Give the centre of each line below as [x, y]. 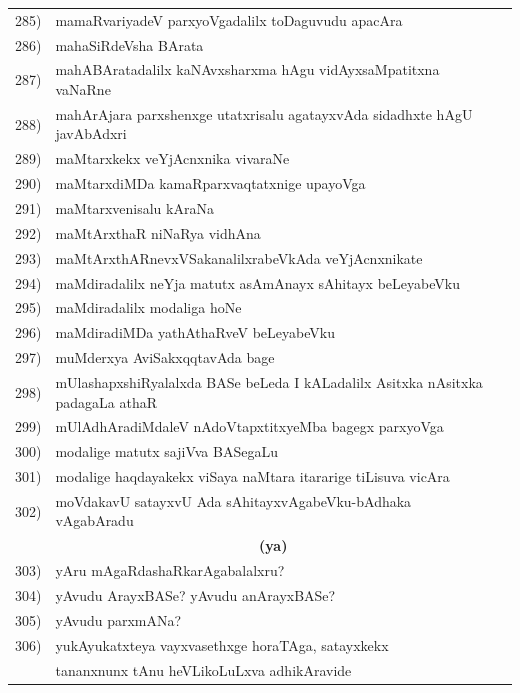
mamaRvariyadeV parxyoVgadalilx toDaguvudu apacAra [229, 19]
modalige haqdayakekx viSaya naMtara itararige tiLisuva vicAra [252, 476]
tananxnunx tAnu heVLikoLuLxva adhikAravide [203, 669]
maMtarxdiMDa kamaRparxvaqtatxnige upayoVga [210, 183]
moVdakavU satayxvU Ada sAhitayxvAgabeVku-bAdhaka [233, 500]
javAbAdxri [91, 133]
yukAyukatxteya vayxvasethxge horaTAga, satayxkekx [222, 644]
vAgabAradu [94, 520]
